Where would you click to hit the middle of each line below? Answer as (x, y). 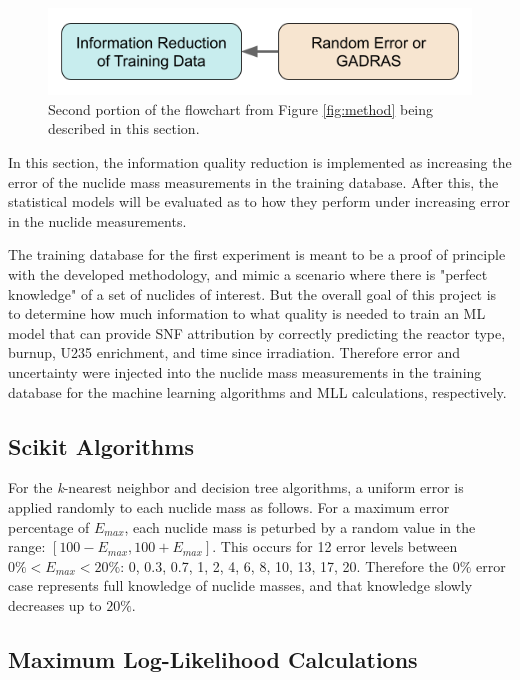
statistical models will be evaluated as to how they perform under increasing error (259, 201)
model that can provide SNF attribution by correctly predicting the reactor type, (257, 332)
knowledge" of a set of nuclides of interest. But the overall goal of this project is (252, 293)
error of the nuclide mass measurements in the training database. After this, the (253, 181)
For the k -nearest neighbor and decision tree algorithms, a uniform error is (236, 487)
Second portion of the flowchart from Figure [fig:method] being (241, 108)
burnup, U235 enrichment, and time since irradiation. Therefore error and (234, 352)
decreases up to (55, 604)
